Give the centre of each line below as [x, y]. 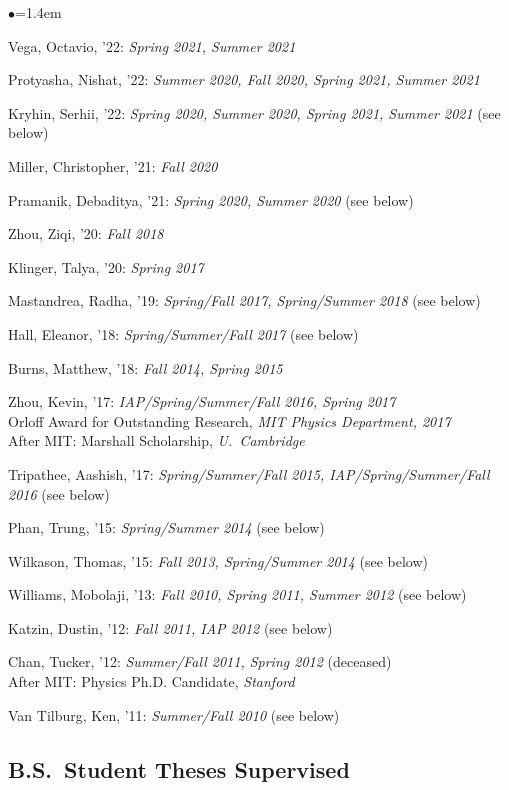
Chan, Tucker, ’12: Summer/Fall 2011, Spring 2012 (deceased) [200, 661]
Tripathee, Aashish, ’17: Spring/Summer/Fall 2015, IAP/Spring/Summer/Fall [249, 473]
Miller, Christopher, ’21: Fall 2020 [113, 165]
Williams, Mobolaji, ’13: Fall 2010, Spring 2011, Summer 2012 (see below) [237, 594]
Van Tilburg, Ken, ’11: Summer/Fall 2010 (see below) [174, 714]
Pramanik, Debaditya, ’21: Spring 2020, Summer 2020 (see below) [211, 199]
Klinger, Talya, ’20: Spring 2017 [106, 266]
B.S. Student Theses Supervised [179, 768]
